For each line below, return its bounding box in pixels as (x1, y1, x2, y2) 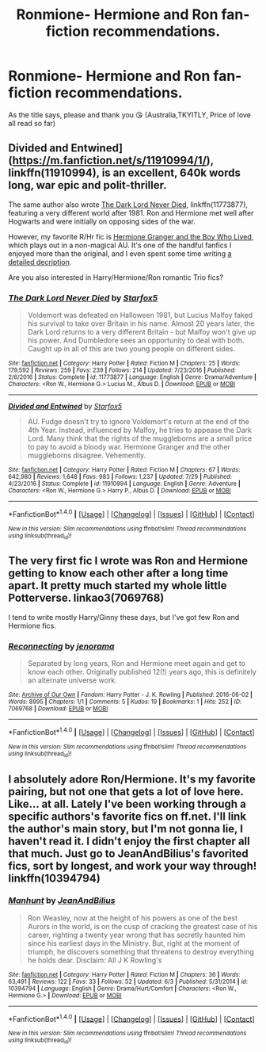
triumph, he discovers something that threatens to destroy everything (27, 947, 255, 956)
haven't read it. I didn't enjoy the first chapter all (8, 834, 251, 847)
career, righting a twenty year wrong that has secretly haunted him (27, 930, 245, 939)
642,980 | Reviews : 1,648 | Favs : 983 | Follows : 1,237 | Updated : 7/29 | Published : (8, 473, 232, 481)
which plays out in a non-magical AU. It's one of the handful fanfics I (8, 240, 232, 250)
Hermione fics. (8, 621, 57, 630)
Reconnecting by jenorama (8, 641, 115, 652)
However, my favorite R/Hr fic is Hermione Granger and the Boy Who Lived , (8, 231, 254, 241)
